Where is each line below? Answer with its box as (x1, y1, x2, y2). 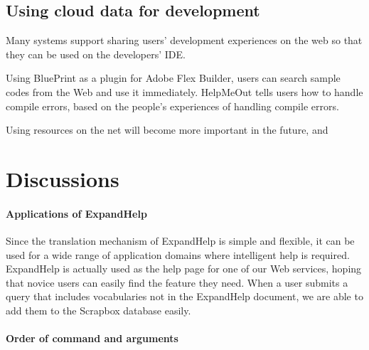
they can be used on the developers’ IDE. (6, 46, 186, 61)
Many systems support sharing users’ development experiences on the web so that (6, 33, 363, 48)
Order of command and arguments (6, 331, 178, 346)
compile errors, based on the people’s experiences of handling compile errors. (6, 98, 339, 113)
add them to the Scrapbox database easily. (6, 302, 191, 317)
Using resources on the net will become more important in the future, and (6, 122, 328, 137)
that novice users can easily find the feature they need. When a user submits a (6, 275, 348, 290)
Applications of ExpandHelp (6, 206, 147, 221)
